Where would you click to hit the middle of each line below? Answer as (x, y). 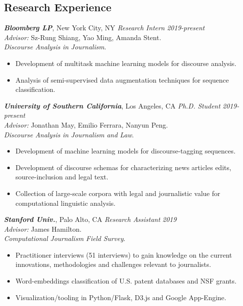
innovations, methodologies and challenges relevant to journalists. (113, 264)
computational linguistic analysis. (66, 203)
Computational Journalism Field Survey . (65, 238)
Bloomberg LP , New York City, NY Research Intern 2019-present (104, 28)
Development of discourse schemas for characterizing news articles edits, (123, 167)
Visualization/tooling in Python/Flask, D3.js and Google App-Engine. (121, 297)
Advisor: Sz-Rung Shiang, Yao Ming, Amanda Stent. (83, 37)
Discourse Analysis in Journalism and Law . (69, 134)
